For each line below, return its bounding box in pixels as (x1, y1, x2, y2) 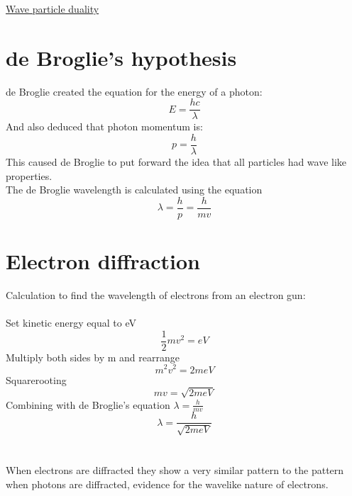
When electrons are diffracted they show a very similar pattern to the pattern (6, 463, 344, 478)
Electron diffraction (6, 247, 200, 276)
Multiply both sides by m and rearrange (6, 349, 180, 364)
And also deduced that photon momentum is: (6, 119, 203, 134)
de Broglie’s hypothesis (6, 43, 237, 72)
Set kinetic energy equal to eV (6, 315, 136, 330)
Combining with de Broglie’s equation (6, 397, 170, 412)
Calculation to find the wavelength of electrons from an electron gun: (6, 288, 306, 302)
